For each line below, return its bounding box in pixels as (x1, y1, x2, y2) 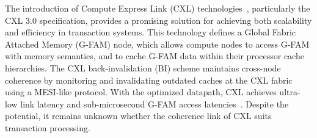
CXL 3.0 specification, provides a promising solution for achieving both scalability (5, 13, 312, 26)
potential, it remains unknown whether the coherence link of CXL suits (5, 109, 272, 122)
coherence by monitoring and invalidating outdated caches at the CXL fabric (5, 73, 293, 86)
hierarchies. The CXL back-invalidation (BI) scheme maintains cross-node (5, 61, 281, 74)
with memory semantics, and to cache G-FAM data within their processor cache (5, 49, 304, 62)
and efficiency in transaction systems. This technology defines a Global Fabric (5, 26, 296, 38)
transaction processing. (5, 121, 90, 134)
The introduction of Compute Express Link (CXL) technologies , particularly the (5, 2, 310, 14)
